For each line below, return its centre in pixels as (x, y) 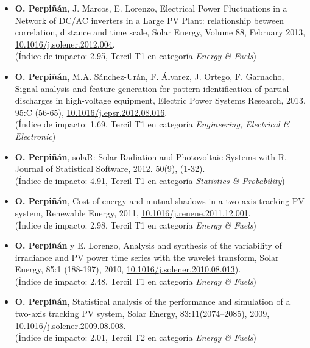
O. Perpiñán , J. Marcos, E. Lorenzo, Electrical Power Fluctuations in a (151, 8)
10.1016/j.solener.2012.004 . (65, 44)
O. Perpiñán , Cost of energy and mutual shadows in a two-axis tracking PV (160, 201)
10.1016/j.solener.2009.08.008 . (70, 325)
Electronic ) (35, 136)
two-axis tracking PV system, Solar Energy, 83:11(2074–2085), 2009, (142, 314)
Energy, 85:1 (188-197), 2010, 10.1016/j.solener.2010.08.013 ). (128, 269)
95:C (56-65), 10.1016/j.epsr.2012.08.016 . (91, 112)
